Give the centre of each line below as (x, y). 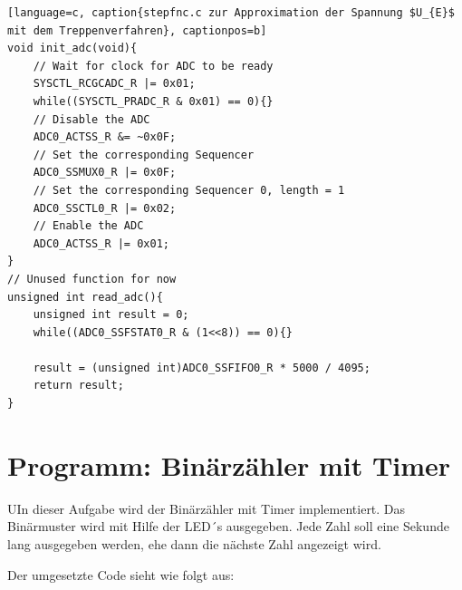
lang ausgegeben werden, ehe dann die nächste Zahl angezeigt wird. (194, 543)
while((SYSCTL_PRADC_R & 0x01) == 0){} (153, 101)
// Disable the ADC (91, 119)
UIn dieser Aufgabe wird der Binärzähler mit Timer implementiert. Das (207, 508)
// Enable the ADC (88, 226)
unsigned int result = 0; (111, 315)
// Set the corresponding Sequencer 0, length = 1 (189, 190)
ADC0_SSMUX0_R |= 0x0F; (105, 173)
